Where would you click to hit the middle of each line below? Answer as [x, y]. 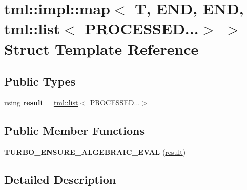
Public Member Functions [74, 130]
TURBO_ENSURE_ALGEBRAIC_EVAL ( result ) [95, 151]
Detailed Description [60, 179]
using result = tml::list [41, 102]
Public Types [40, 81]
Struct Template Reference [101, 48]
